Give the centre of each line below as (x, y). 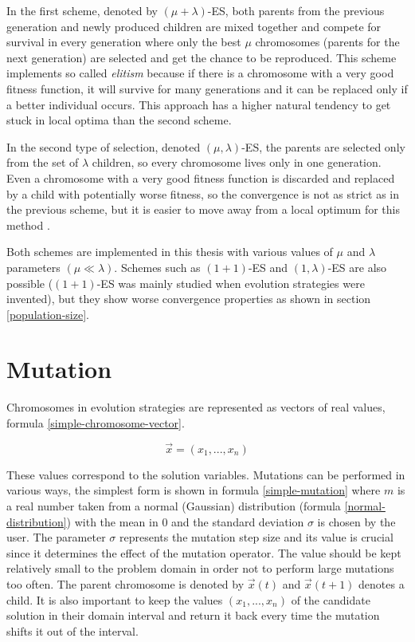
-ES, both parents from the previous (296, 10)
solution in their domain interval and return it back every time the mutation (193, 615)
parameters (33, 267)
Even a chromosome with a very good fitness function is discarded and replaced (201, 177)
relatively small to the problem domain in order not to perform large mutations (200, 568)
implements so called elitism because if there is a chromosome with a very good (200, 73)
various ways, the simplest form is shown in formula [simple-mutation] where (194, 490)
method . (28, 225)
